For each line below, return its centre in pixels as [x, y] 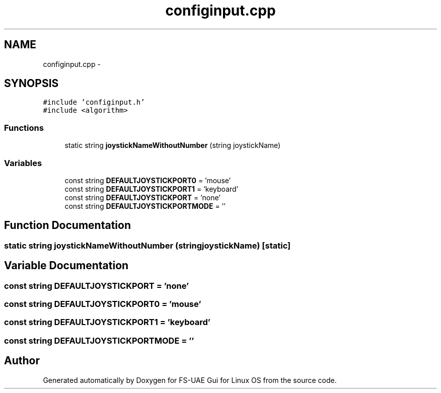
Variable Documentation [66, 266]
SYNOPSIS [31, 84]
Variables [23, 163]
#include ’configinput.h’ [94, 102]
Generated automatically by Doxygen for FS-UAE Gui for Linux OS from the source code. [190, 380]
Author [22, 361]
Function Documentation [67, 225]
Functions [24, 128]
